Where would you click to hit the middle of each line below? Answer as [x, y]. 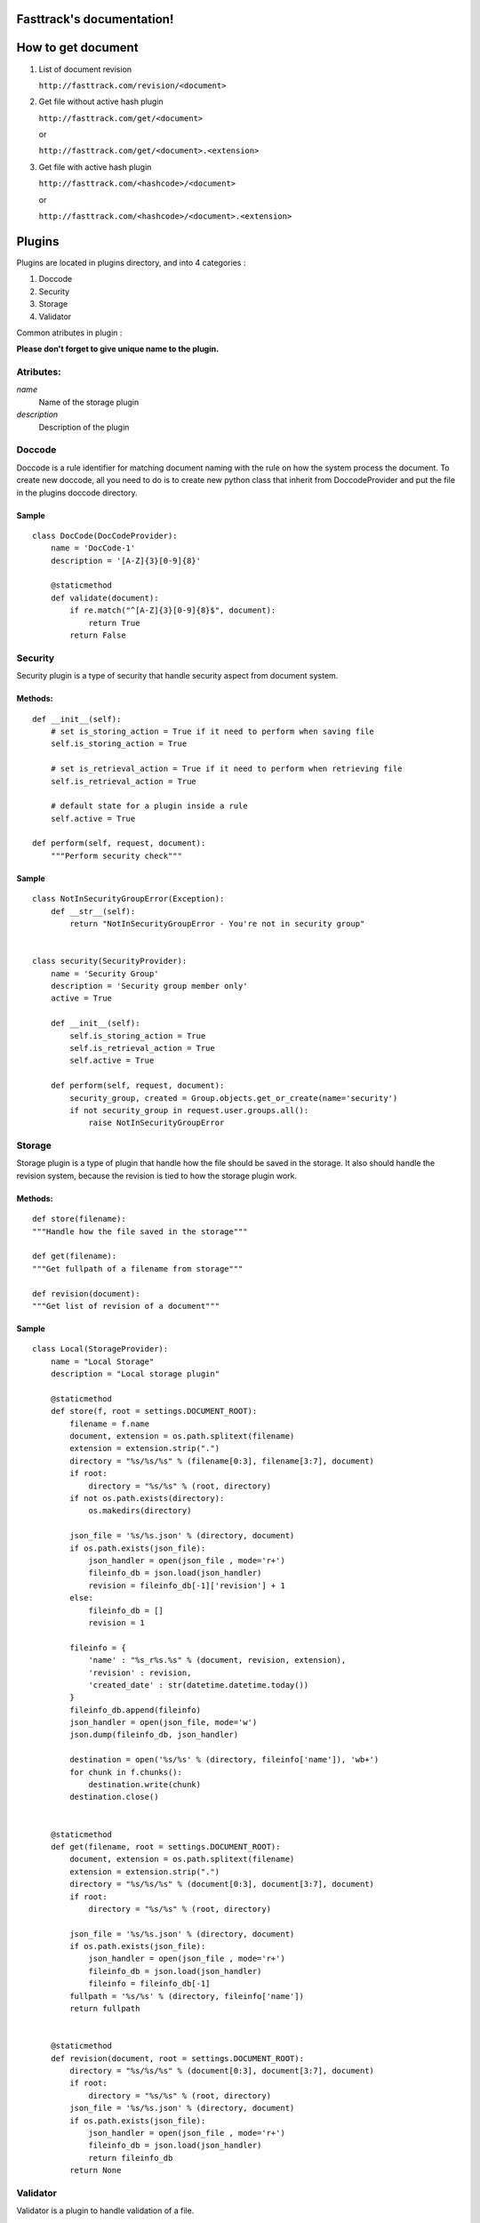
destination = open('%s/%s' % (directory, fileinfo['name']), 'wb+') [224, 1760]
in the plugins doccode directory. [77, 493]
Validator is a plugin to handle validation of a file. [105, 2211]
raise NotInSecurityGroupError [156, 1123]
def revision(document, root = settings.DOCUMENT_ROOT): [177, 2058]
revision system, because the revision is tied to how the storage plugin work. [157, 1176]
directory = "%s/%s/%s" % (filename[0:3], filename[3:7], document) [222, 1461]
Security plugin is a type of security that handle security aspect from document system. [177, 676]
